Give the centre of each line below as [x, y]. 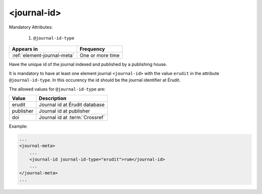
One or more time [99, 56]
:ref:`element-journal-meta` [43, 56]
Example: [18, 126]
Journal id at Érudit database [72, 104]
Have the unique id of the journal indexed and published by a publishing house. [88, 64]
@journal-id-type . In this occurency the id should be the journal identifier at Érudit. [95, 80]
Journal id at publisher [65, 111]
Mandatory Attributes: [31, 27]
